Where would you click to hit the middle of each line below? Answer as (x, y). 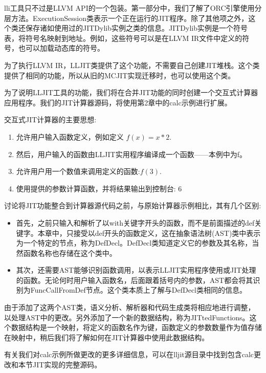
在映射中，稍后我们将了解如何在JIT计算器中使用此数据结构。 (107, 337)
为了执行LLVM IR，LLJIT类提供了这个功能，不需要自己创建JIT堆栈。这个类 (132, 65)
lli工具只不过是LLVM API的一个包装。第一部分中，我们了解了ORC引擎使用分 (133, 8)
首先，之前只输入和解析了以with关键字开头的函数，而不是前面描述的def (135, 222)
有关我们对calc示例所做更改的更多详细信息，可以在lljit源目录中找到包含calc (129, 354)
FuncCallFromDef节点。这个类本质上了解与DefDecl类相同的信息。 (138, 290)
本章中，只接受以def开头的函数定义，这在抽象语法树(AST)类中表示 (149, 233)
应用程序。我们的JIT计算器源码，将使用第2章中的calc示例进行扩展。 (118, 102)
